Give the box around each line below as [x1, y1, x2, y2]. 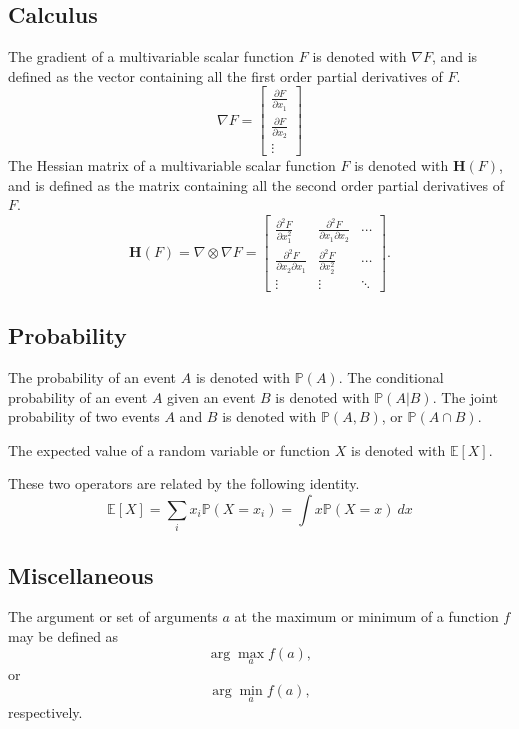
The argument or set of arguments [8, 606, 218, 627]
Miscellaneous [8, 559, 154, 590]
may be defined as [8, 626, 119, 647]
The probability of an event [8, 366, 177, 387]
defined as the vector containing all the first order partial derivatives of [8, 65, 443, 86]
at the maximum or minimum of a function [234, 606, 499, 627]
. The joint [432, 386, 499, 407]
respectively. [8, 701, 83, 722]
